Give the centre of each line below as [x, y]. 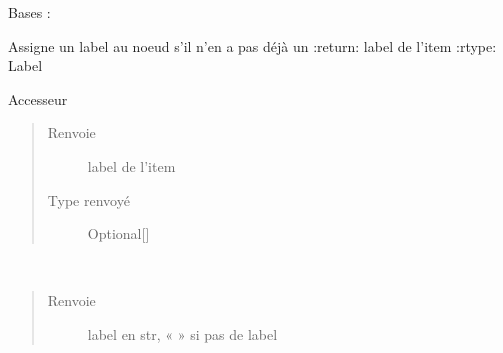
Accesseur [38, 98]
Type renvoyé [88, 199]
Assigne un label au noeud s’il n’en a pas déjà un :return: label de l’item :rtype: [252, 45]
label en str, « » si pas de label [182, 333]
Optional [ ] [118, 233]
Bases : [29, 12]
